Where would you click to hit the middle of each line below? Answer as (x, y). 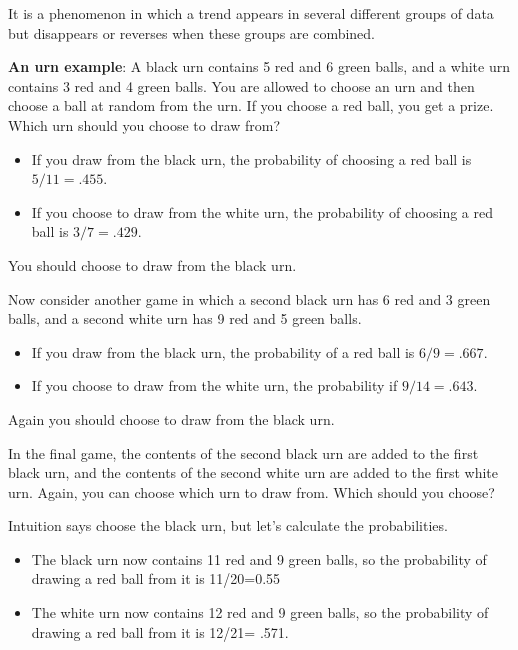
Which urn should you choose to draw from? (144, 124)
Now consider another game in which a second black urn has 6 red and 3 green (249, 298)
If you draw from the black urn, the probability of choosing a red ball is (251, 158)
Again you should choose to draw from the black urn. (171, 418)
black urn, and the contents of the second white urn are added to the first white (253, 472)
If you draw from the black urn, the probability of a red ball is (223, 351)
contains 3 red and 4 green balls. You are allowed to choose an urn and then (241, 85)
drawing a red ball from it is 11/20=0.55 (156, 578)
